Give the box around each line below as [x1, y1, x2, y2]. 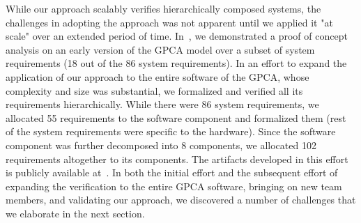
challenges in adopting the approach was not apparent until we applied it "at [6, 15, 333, 29]
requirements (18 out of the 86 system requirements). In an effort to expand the [6, 56, 347, 70]
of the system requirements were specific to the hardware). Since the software [6, 124, 336, 139]
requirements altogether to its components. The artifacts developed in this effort [6, 151, 348, 166]
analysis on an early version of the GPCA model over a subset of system [6, 42, 315, 56]
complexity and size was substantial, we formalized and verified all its [6, 83, 303, 98]
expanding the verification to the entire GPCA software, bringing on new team [6, 178, 342, 193]
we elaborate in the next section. [6, 206, 145, 220]
